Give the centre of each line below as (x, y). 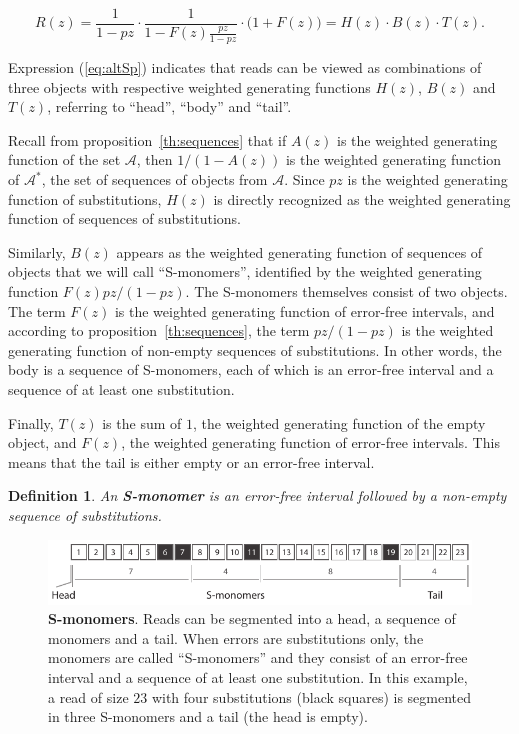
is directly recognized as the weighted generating (362, 198)
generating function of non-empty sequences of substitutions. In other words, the (255, 349)
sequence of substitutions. (85, 514)
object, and (42, 442)
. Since (304, 179)
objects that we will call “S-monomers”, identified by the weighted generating (245, 271)
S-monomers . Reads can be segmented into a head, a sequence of (252, 618)
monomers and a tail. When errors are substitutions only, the (236, 637)
